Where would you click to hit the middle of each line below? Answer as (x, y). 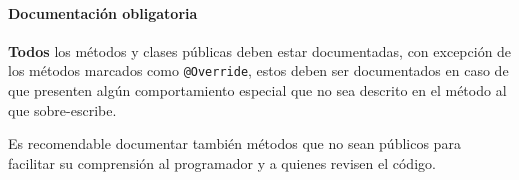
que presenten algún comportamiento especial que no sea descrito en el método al (257, 90)
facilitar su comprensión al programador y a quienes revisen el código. (222, 162)
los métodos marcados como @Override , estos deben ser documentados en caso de (258, 70)
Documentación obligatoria (103, 12)
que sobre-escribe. (62, 109)
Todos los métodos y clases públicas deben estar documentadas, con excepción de (260, 50)
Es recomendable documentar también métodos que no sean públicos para (234, 143)
